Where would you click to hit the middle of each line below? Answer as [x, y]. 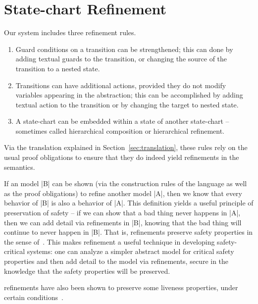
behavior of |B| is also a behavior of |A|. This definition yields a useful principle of [129, 203]
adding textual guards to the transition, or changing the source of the [121, 59]
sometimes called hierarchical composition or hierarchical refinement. [120, 130]
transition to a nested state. [58, 68]
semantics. [20, 167]
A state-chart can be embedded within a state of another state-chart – [122, 121]
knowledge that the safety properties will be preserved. [87, 271]
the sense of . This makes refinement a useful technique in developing [109, 241]
